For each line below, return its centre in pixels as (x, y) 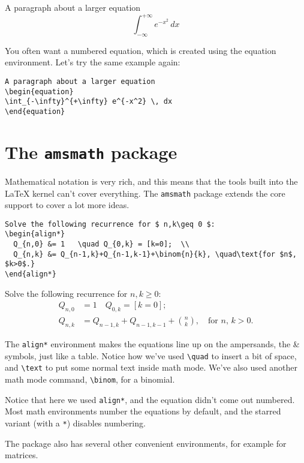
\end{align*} (31, 274)
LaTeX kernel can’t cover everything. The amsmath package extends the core (145, 193)
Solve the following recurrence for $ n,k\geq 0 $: (110, 224)
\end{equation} (35, 112)
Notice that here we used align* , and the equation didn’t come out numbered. (150, 399)
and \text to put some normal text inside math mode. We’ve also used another (151, 367)
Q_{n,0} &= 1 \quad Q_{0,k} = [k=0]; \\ (101, 244)
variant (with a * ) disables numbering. (75, 423)
